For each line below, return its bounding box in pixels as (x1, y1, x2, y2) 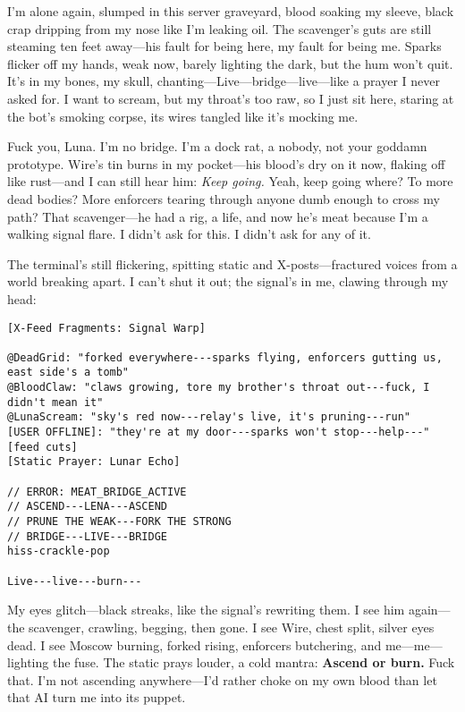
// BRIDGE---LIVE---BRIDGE (7, 530, 167, 543)
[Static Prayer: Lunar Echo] (7, 455, 181, 469)
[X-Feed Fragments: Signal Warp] (7, 321, 206, 335)
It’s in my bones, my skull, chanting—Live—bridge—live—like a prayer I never (7, 72, 440, 90)
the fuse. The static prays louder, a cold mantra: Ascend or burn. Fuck (52, 653, 455, 672)
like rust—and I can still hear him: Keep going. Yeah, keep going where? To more (7, 172, 453, 191)
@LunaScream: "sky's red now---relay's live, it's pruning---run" (7, 411, 411, 424)
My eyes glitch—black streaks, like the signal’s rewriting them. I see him (7, 600, 405, 619)
